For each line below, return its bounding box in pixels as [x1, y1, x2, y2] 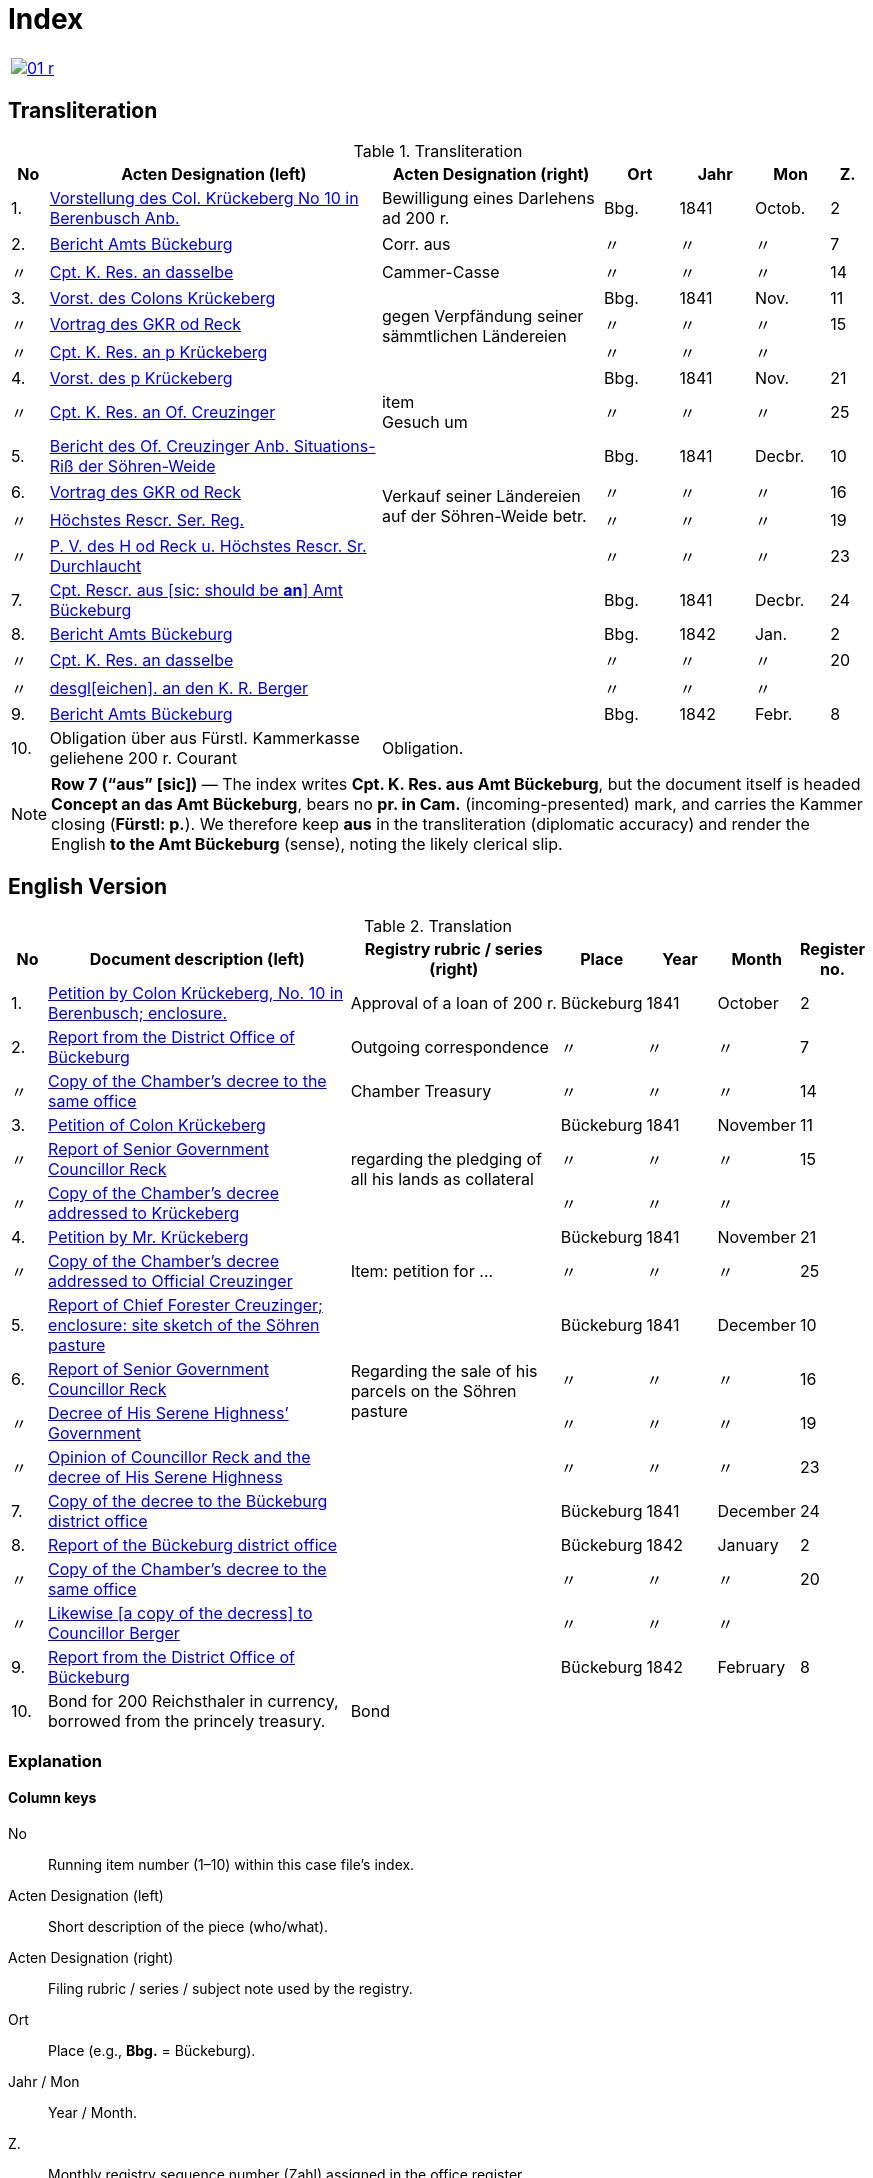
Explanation [8, 1750, 102, 1771]
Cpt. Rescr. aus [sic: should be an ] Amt [49, 579, 344, 600]
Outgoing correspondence [350, 1037, 549, 1058]
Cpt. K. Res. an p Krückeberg [49, 341, 268, 362]
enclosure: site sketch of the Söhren [48, 1315, 320, 1336]
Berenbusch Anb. [49, 207, 180, 228]
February [717, 1657, 786, 1678]
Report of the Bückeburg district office [48, 1535, 337, 1556]
